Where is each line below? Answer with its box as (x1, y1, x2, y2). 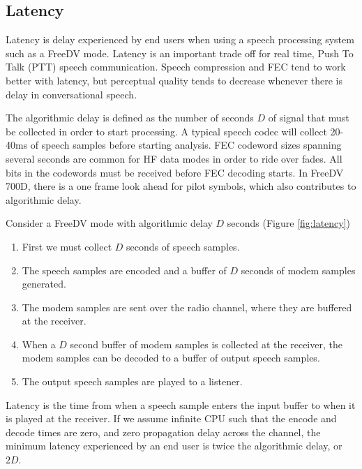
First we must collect (22, 239, 112, 253)
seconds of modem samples (241, 262, 356, 277)
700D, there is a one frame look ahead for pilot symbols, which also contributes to (6, 179, 356, 193)
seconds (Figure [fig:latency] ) (227, 216, 351, 230)
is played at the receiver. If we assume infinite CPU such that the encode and (6, 411, 337, 426)
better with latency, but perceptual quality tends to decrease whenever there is (6, 73, 343, 87)
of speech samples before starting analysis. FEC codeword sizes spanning (30, 137, 342, 152)
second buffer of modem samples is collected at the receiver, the (70, 336, 342, 351)
